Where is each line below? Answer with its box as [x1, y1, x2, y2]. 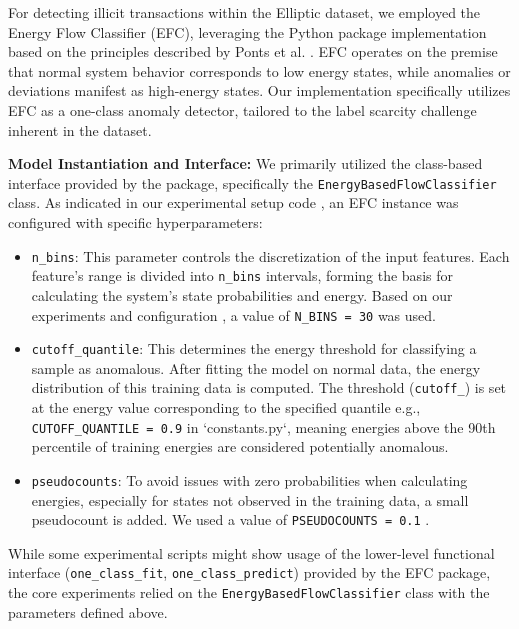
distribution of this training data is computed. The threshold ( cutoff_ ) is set [31, 377, 507, 398]
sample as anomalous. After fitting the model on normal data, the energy [31, 357, 481, 378]
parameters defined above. [8, 601, 168, 622]
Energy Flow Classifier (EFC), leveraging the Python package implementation [8, 21, 487, 42]
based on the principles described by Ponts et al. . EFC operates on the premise [8, 41, 498, 62]
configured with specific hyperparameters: [8, 212, 263, 232]
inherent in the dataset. [8, 119, 152, 140]
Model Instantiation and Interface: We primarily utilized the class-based [8, 153, 483, 174]
